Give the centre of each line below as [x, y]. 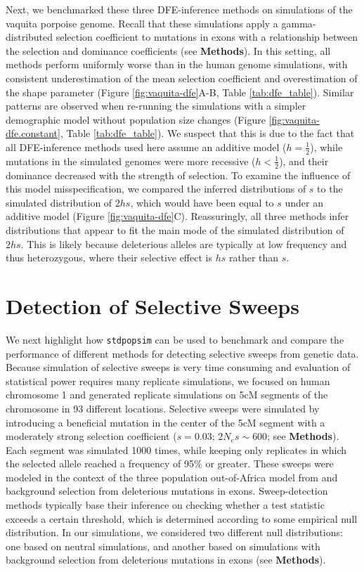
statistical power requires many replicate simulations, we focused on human [168, 381]
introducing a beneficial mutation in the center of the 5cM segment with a [165, 422]
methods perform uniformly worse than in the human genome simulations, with [177, 64]
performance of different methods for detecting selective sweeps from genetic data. [182, 353]
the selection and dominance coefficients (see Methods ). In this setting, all [168, 50]
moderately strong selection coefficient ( [91, 436]
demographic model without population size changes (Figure [136, 119]
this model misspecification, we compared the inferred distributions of [156, 189]
